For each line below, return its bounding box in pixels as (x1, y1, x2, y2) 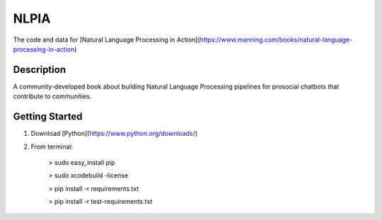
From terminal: (30, 142, 74, 151)
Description (13, 64, 66, 76)
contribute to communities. (13, 92, 92, 100)
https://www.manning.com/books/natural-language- (199, 35, 353, 44)
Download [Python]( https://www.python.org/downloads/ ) (30, 129, 198, 138)
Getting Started (13, 110, 83, 123)
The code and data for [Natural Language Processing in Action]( (13, 35, 201, 44)
